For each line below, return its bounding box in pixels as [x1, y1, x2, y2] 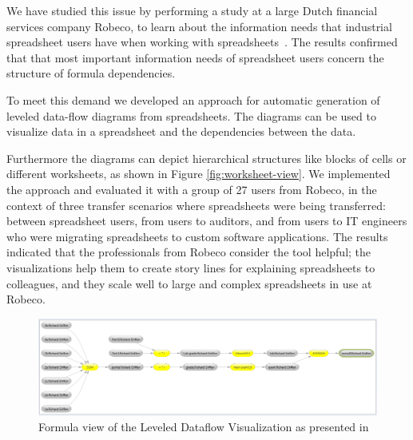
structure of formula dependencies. [6, 65, 176, 81]
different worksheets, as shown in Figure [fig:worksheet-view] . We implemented [6, 165, 391, 182]
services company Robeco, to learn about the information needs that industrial [6, 18, 392, 34]
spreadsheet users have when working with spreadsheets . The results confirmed [6, 34, 398, 50]
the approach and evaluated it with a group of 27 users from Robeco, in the [6, 180, 377, 197]
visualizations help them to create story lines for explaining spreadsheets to [6, 259, 375, 275]
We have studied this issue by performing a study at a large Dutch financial [6, 2, 378, 18]
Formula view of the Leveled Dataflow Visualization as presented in [38, 418, 369, 435]
